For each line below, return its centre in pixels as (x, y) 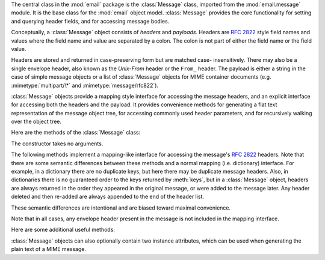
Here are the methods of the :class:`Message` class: (76, 133)
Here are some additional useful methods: (63, 230)
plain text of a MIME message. (49, 249)
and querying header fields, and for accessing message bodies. (90, 21)
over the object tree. (36, 122)
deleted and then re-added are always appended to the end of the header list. (108, 197)
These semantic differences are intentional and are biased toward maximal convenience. (121, 208)
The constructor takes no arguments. (57, 144)
